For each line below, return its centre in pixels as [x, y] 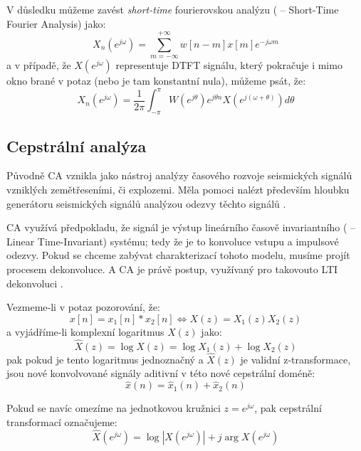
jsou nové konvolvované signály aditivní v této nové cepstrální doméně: [161, 373]
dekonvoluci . [35, 283]
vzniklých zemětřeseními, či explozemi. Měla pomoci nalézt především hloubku [178, 190]
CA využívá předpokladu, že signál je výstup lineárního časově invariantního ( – [181, 227]
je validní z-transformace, [295, 359]
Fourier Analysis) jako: [56, 23]
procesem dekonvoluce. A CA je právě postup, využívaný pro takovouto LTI [172, 269]
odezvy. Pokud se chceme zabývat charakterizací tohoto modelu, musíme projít [178, 255]
